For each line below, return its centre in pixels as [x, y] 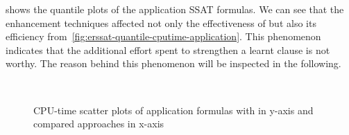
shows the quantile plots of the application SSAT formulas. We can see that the [175, 9]
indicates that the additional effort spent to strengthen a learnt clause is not [168, 49]
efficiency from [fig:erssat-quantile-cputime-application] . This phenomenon [163, 36]
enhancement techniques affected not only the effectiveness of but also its [161, 22]
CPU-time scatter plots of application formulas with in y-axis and [173, 110]
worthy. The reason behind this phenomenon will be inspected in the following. [173, 63]
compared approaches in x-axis [99, 124]
